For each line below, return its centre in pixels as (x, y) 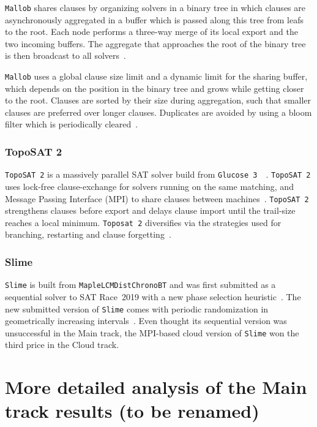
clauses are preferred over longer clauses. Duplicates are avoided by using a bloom (158, 112)
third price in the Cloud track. (62, 345)
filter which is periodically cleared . (72, 124)
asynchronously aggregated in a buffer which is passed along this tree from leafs (154, 19)
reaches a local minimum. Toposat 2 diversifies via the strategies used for (143, 222)
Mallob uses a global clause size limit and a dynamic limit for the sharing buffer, (156, 76)
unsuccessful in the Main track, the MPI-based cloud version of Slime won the (152, 332)
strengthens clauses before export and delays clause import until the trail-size (150, 210)
